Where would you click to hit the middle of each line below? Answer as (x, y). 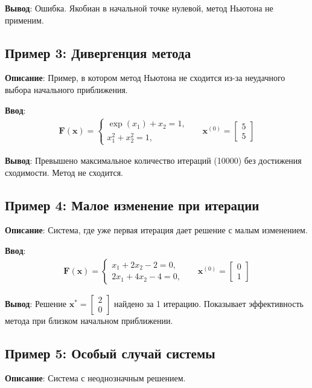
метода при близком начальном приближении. (89, 320)
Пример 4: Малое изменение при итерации (132, 205)
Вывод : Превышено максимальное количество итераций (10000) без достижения (153, 160)
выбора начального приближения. (66, 89)
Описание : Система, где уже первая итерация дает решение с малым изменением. (156, 230)
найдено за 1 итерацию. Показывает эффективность (209, 303)
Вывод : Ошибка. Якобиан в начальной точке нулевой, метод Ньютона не (139, 8)
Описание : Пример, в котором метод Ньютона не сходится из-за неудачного (145, 78)
